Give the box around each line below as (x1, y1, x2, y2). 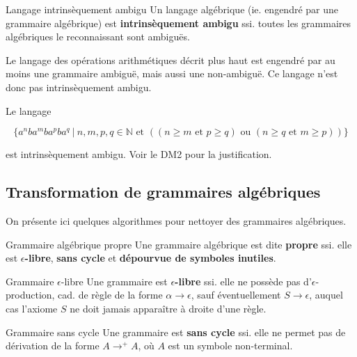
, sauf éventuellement (191, 287, 281, 302)
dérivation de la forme (6, 338, 100, 353)
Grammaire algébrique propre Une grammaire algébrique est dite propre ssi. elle (6, 237, 352, 251)
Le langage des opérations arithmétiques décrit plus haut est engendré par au (6, 52, 335, 67)
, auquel (309, 287, 343, 302)
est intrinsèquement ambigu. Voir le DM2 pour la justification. (6, 147, 272, 161)
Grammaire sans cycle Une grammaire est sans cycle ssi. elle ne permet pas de (6, 324, 346, 339)
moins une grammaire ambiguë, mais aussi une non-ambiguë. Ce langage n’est (6, 66, 338, 81)
